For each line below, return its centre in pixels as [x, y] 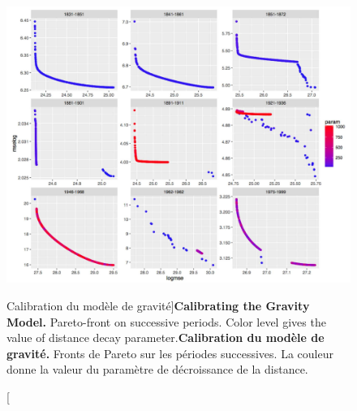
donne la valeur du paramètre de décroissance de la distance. [157, 369]
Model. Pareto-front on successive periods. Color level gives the [166, 321]
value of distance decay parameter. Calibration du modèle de [166, 337]
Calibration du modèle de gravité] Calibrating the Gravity [158, 305]
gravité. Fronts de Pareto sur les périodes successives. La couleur [170, 353]
